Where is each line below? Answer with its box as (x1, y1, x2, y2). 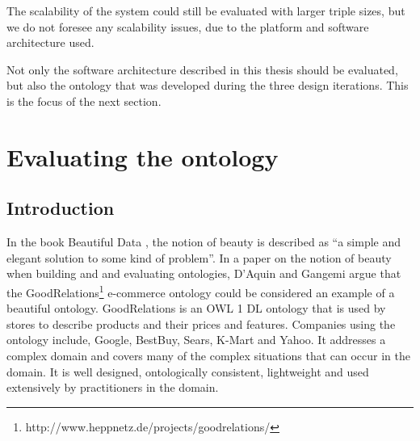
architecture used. (6, 34, 94, 51)
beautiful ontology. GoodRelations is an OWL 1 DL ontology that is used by (6, 300, 386, 317)
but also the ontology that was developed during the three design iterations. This (6, 77, 409, 94)
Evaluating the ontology (6, 140, 279, 173)
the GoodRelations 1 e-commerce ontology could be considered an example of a (6, 281, 395, 300)
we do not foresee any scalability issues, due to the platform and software (6, 18, 369, 35)
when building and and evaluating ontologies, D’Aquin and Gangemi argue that (6, 265, 401, 282)
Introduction (6, 195, 115, 220)
